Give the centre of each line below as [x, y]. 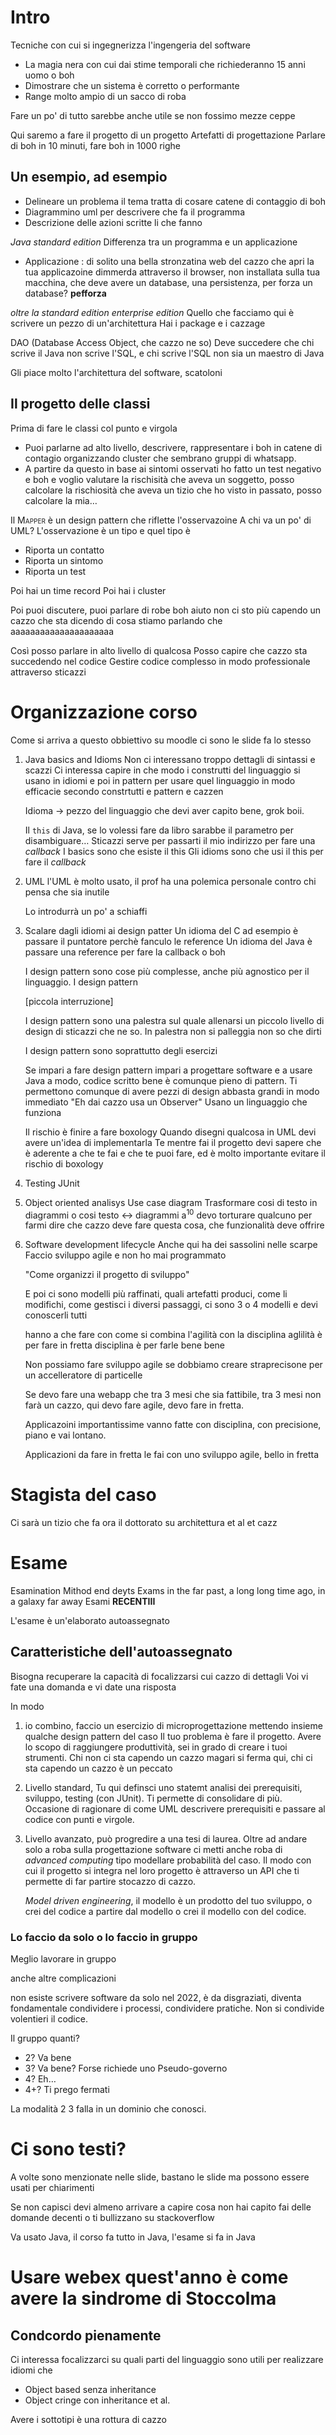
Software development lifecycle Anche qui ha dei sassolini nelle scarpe [171, 1245]
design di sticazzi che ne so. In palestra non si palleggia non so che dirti [173, 1031]
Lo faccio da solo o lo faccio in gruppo [104, 1937]
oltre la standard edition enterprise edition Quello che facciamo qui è [152, 312]
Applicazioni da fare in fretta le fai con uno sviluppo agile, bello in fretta [172, 1455]
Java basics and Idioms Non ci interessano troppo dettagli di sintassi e [170, 759]
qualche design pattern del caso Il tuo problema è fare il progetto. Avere [173, 1736]
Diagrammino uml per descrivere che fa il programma [134, 212]
